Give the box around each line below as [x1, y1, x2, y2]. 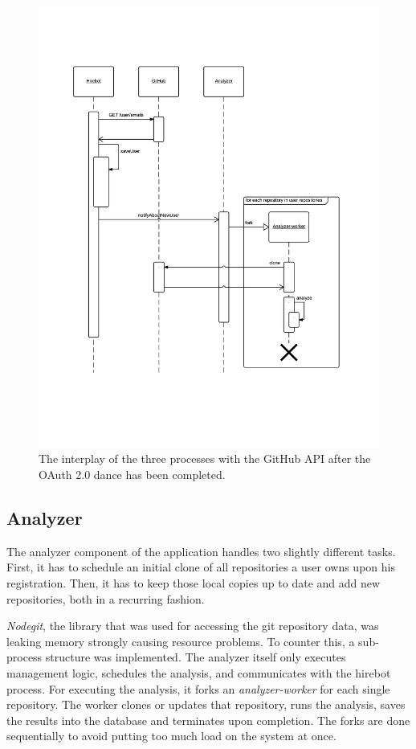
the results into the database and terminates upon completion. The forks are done [6, 711, 410, 728]
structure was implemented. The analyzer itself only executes [45, 649, 346, 665]
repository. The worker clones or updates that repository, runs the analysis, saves [6, 696, 406, 713]
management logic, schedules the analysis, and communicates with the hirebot [6, 665, 391, 681]
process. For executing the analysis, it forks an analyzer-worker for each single [6, 680, 390, 697]
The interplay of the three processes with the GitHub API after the [39, 450, 371, 467]
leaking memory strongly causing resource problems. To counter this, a [6, 632, 355, 649]
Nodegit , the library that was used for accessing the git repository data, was [6, 617, 379, 634]
